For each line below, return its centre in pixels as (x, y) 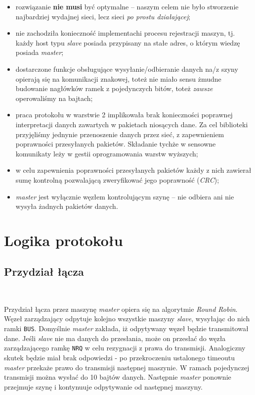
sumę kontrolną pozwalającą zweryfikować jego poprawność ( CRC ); (117, 179)
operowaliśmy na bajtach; (54, 98)
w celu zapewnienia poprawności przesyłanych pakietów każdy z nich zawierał (133, 170)
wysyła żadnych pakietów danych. (67, 206)
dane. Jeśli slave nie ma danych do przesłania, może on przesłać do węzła (115, 338)
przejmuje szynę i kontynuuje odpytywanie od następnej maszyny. (104, 386)
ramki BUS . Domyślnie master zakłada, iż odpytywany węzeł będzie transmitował (126, 328)
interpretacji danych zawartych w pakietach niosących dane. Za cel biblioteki (132, 124)
